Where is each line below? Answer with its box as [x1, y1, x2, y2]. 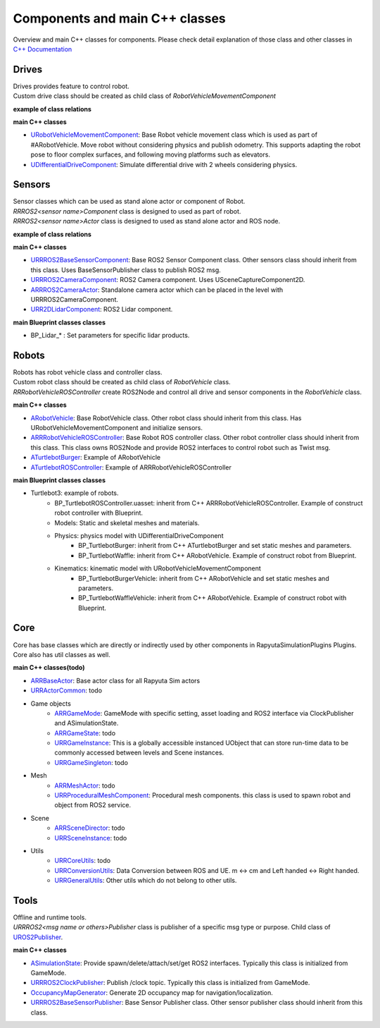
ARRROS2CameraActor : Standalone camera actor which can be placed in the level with [30, 286, 284, 294]
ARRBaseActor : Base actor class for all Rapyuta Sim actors [30, 676, 201, 685]
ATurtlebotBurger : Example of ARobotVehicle [30, 453, 161, 462]
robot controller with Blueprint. [54, 508, 144, 518]
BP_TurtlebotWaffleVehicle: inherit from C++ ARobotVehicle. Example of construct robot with [78, 594, 347, 602]
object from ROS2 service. [54, 801, 132, 809]
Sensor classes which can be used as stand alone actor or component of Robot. [13, 197, 246, 206]
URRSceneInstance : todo [54, 833, 127, 842]
